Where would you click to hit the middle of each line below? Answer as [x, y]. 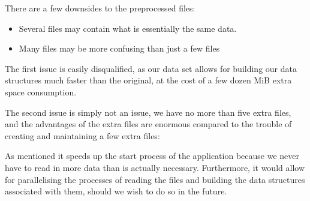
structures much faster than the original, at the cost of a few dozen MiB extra [148, 80]
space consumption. [41, 91]
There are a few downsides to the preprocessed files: [100, 8]
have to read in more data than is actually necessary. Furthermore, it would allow [155, 167]
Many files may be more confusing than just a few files [119, 48]
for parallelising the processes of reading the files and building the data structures [155, 179]
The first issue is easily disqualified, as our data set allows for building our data [151, 68]
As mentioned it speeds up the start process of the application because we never [152, 156]
